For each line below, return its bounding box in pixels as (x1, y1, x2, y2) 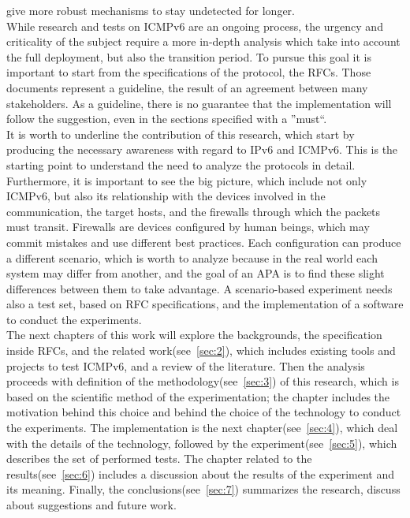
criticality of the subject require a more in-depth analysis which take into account (6, 33, 401, 50)
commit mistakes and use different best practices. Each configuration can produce (6, 233, 401, 250)
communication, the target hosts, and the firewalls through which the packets (6, 203, 381, 219)
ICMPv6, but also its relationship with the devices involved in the (6, 188, 326, 204)
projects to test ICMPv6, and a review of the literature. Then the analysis (6, 357, 365, 374)
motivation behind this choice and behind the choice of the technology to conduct (6, 404, 401, 420)
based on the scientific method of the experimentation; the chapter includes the (6, 388, 390, 404)
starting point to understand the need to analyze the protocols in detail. (6, 156, 356, 173)
